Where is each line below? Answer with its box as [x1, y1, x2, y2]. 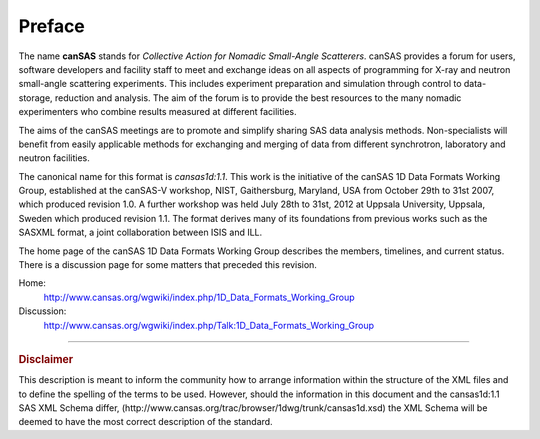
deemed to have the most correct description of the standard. [18, 416, 274, 428]
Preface [18, 15, 85, 37]
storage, [18, 91, 54, 104]
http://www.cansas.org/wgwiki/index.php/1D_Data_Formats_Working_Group [43, 291, 355, 303]
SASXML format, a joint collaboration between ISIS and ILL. [18, 226, 263, 239]
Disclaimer [18, 352, 74, 366]
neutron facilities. [18, 152, 90, 164]
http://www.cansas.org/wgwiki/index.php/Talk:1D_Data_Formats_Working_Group [43, 319, 375, 331]
